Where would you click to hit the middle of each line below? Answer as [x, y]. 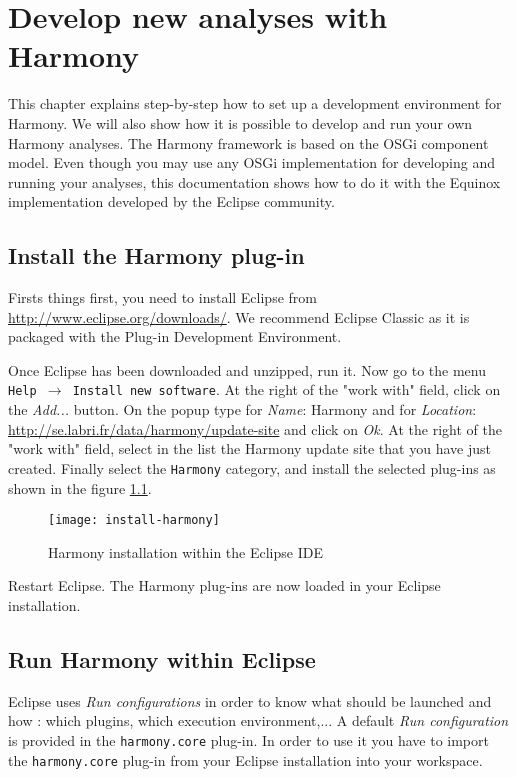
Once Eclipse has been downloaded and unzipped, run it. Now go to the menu [247, 369]
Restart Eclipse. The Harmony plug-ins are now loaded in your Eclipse [224, 585]
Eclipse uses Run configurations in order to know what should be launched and [250, 700]
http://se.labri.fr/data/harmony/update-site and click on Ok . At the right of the [255, 428]
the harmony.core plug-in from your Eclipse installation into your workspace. [245, 759]
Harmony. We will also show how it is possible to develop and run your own [240, 122]
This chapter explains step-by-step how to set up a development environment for [255, 103]
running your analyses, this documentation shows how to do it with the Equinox [254, 181]
